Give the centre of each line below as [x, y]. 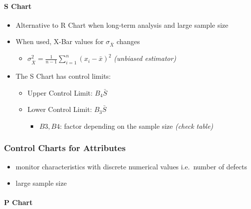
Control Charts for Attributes [65, 148]
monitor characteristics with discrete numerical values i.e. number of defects [131, 166]
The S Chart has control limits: [63, 76]
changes [128, 41]
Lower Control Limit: [60, 109]
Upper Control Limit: [60, 92]
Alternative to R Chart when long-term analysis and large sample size [122, 25]
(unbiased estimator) [145, 58]
